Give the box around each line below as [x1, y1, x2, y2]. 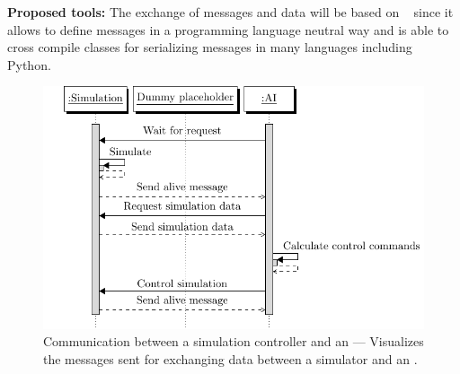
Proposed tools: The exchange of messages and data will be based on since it [7, 3, 454, 21]
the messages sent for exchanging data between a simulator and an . [43, 349, 418, 368]
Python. [7, 55, 51, 74]
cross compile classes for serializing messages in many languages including [7, 38, 412, 57]
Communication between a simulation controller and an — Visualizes [43, 332, 424, 351]
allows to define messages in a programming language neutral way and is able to [7, 20, 449, 39]
